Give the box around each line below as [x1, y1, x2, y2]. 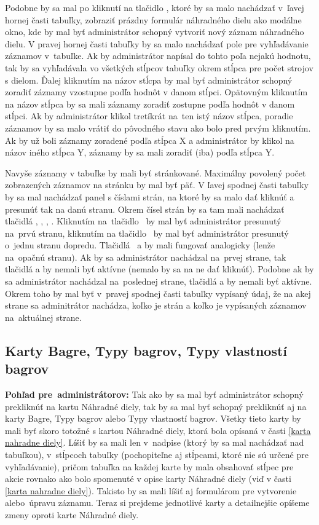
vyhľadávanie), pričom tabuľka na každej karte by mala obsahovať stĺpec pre [5, 460, 294, 473]
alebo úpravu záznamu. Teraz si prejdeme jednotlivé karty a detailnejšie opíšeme [5, 496, 310, 509]
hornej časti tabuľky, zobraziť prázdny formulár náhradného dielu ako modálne [5, 13, 302, 26]
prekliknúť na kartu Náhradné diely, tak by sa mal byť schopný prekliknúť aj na [5, 400, 307, 412]
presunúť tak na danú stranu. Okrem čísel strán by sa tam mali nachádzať [5, 202, 285, 215]
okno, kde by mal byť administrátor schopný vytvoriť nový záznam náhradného [5, 25, 304, 38]
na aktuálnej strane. [5, 310, 82, 323]
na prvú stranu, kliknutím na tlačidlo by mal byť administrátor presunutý [5, 226, 289, 239]
